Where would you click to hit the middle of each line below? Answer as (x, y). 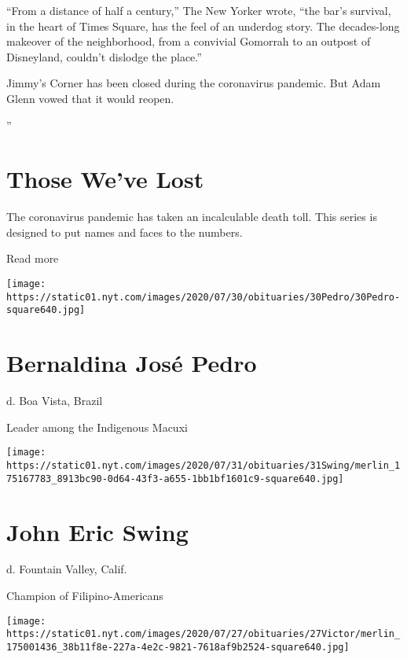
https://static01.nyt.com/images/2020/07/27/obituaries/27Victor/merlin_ (203, 634)
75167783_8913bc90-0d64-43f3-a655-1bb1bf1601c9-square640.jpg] (175, 479)
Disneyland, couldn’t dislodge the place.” (104, 56)
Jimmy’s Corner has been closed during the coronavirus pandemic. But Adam (194, 83)
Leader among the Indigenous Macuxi (97, 427)
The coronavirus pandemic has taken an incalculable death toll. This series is (192, 217)
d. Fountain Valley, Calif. (67, 569)
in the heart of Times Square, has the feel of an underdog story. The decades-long (203, 26)
